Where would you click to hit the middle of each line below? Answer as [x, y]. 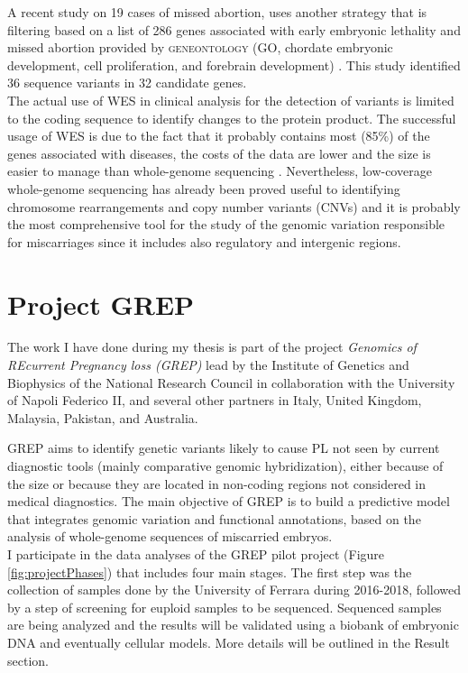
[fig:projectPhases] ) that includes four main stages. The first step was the [210, 572]
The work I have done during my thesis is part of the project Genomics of [212, 347]
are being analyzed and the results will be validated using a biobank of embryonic [233, 625]
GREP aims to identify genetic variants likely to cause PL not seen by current [224, 448]
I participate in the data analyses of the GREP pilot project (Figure [196, 553]
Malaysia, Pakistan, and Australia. [103, 417]
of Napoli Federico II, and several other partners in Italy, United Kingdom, [215, 400]
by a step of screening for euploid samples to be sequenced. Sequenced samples [225, 607]
